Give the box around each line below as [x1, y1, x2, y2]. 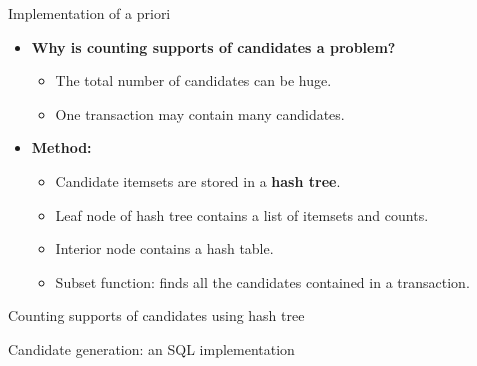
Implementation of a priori [8, 3, 171, 23]
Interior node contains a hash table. [55, 238, 274, 259]
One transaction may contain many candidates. [55, 103, 345, 124]
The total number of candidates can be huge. [55, 70, 332, 91]
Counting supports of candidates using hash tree [8, 305, 305, 326]
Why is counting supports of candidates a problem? [31, 36, 396, 57]
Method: [31, 137, 92, 158]
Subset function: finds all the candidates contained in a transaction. [55, 271, 470, 292]
